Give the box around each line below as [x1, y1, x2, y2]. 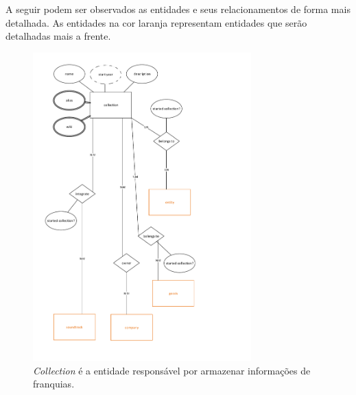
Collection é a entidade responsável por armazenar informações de [33, 363, 311, 377]
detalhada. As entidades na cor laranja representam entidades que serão [5, 15, 307, 29]
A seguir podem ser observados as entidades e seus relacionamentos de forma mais [5, 2, 351, 16]
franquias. [33, 377, 75, 391]
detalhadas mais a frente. [5, 29, 111, 43]
